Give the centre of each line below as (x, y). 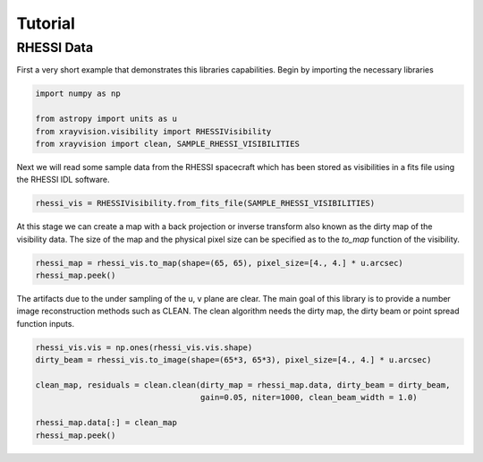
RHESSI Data (55, 47)
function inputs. (46, 323)
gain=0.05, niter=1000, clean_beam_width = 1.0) (309, 398)
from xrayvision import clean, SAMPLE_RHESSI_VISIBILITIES (167, 144)
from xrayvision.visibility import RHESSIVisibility (153, 131)
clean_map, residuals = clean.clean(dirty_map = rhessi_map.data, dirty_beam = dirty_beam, (243, 385)
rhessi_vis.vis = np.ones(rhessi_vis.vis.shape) (144, 347)
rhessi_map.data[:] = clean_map (106, 423)
